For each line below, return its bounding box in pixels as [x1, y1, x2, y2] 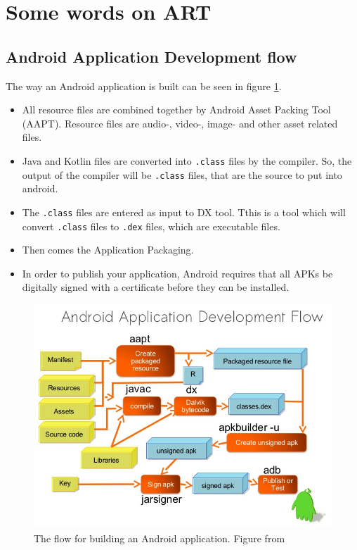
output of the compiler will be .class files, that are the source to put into [22, 167, 342, 182]
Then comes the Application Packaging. [22, 242, 194, 257]
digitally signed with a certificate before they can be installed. [22, 280, 290, 294]
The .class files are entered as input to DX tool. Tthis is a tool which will [22, 204, 346, 219]
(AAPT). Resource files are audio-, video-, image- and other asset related [22, 115, 338, 130]
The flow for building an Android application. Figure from [34, 530, 285, 545]
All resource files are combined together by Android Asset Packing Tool [22, 102, 331, 117]
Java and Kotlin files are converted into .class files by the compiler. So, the [22, 153, 352, 168]
